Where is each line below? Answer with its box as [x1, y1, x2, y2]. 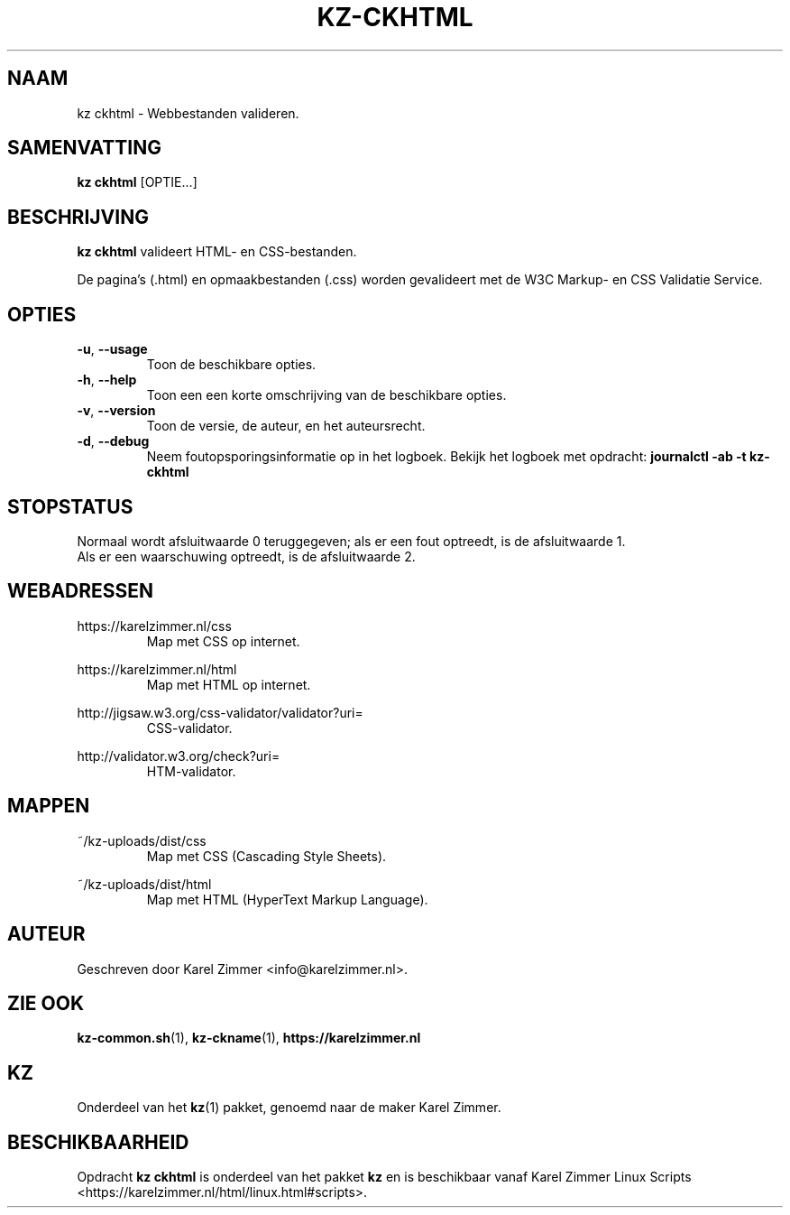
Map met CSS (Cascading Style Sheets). [146, 848, 387, 864]
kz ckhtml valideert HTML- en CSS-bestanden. [77, 244, 357, 260]
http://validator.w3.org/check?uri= [77, 747, 280, 764]
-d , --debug [77, 433, 150, 450]
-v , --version [77, 403, 156, 419]
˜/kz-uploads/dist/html [77, 876, 212, 892]
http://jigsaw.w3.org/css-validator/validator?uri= [77, 704, 363, 720]
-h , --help [77, 372, 137, 388]
